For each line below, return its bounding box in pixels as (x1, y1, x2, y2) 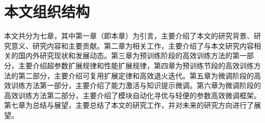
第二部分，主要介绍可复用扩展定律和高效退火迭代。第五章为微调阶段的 (18, 70, 254, 80)
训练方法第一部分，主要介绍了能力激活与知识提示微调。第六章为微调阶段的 (11, 80, 261, 91)
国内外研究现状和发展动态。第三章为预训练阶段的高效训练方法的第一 (18, 50, 247, 61)
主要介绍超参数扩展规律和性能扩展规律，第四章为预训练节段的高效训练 (18, 60, 254, 70)
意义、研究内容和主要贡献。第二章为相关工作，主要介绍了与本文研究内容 (11, 40, 254, 51)
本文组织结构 (4, 1, 90, 22)
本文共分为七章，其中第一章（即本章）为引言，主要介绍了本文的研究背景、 (4, 30, 254, 41)
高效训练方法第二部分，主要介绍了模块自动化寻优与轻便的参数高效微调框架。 (4, 90, 261, 100)
